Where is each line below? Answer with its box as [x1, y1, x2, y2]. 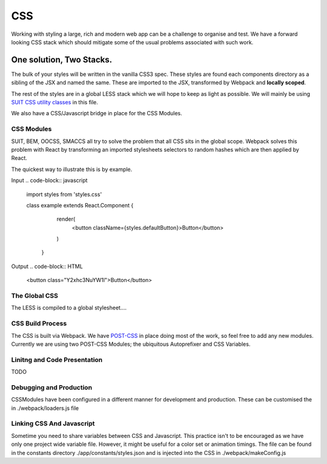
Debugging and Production [11, 383, 93, 391]
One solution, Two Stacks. [11, 55, 112, 65]
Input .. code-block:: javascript [11, 177, 88, 184]
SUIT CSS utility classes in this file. [11, 99, 98, 106]
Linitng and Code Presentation [11, 355, 103, 364]
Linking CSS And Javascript [11, 419, 95, 428]
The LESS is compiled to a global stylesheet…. [11, 304, 127, 312]
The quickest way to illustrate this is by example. [11, 166, 133, 173]
